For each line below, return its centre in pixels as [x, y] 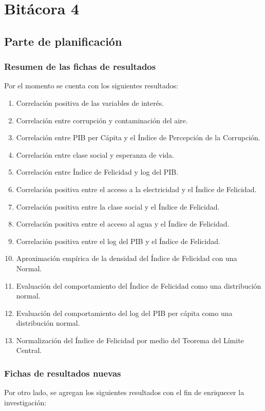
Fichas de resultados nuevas [63, 373]
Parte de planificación [63, 41]
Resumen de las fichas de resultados [80, 67]
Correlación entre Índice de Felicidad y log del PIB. [97, 172]
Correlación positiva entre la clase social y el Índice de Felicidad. [118, 206]
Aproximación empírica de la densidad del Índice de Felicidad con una [127, 258]
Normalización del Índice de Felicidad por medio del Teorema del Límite [130, 340]
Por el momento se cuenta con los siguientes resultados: [91, 86]
